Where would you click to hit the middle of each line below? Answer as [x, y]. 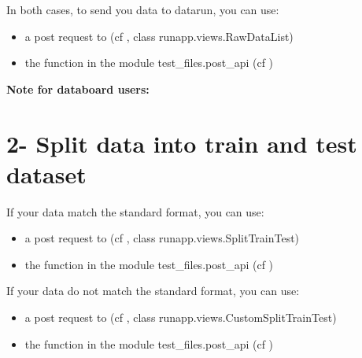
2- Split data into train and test [182, 143]
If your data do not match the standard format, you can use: [153, 291]
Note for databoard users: [78, 89]
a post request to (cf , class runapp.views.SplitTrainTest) [162, 238]
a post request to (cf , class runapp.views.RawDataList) [159, 36]
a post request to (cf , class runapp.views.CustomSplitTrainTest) [181, 317]
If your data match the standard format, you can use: [135, 211]
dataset [46, 173]
